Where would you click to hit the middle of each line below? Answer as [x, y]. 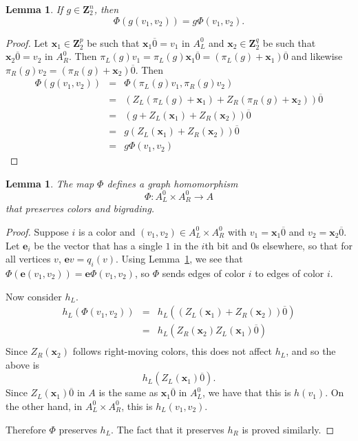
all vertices [28, 259]
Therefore [26, 429]
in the [186, 245]
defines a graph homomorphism [172, 183]
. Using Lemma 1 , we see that [179, 259]
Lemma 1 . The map [50, 183]
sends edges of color [204, 273]
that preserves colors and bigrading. [80, 208]
